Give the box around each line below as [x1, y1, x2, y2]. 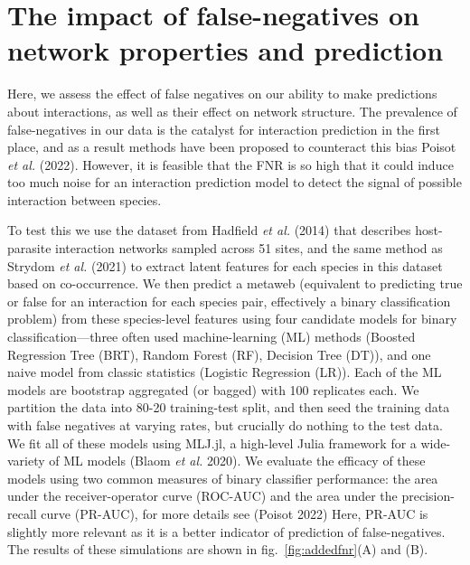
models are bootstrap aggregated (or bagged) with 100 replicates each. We [7, 380, 419, 399]
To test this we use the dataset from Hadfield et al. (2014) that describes [7, 221, 411, 240]
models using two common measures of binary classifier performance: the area [7, 468, 438, 487]
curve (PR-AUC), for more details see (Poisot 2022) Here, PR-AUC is [41, 504, 428, 523]
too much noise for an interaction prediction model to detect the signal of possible [7, 173, 462, 192]
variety [7, 451, 45, 470]
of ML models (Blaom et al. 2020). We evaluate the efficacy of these [49, 451, 426, 470]
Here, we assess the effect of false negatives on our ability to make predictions [7, 84, 437, 103]
